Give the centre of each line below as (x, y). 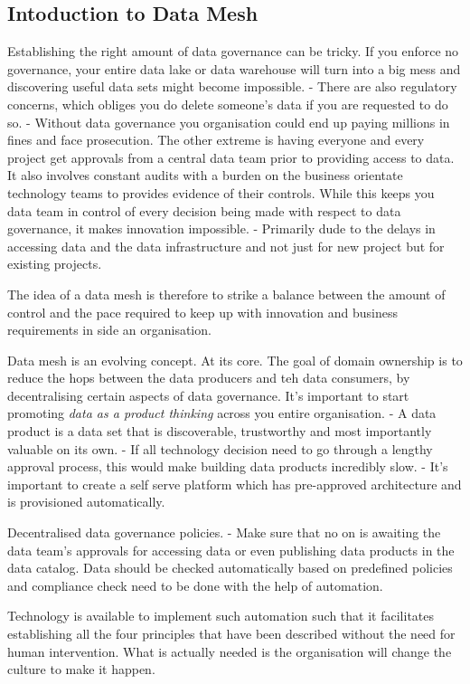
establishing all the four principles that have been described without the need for (231, 634)
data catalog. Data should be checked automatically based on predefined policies (230, 568)
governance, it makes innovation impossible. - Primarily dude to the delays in (221, 228)
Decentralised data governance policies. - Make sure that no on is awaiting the (224, 532)
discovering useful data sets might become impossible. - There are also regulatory (232, 86)
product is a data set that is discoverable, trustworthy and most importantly (220, 431)
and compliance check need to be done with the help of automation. (195, 585)
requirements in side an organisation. (109, 330)
